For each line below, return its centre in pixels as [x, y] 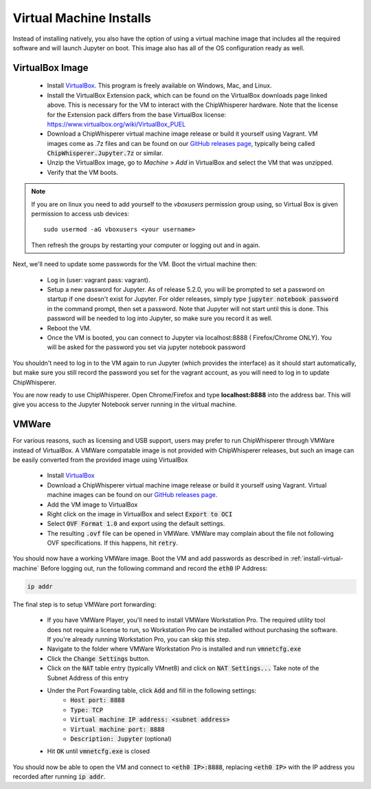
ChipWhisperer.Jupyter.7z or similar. [105, 153]
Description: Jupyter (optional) [121, 738]
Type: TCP [87, 710]
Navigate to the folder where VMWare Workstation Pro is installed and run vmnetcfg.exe [174, 649]
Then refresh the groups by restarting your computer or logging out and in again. [146, 245]
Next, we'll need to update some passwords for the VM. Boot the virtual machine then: [135, 264]
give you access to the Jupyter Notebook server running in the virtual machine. [125, 404]
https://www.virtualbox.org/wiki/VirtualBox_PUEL [116, 124]
